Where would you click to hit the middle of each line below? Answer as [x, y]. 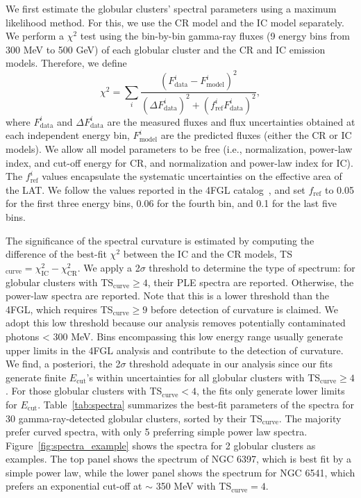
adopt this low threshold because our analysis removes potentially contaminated [176, 323]
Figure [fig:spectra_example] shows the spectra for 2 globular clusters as [161, 445]
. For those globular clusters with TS [84, 391]
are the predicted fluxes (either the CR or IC [256, 135]
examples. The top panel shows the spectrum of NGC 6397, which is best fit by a [178, 459]
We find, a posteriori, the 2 [63, 364]
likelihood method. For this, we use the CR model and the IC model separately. [175, 22]
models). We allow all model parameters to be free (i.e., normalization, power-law [179, 149]
